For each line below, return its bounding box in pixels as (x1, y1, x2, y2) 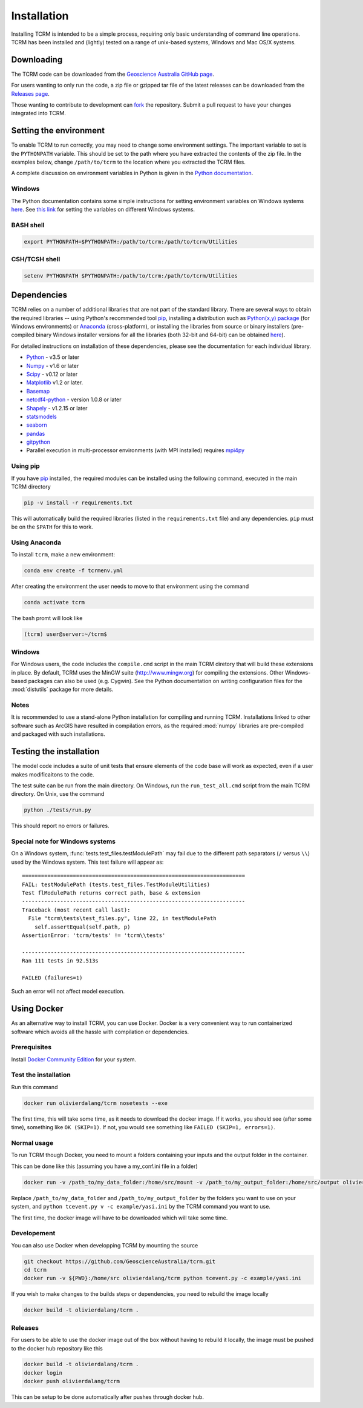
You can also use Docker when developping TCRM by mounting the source (11, 1241, 198, 1249)
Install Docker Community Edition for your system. (11, 1055, 136, 1063)
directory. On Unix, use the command (11, 790, 105, 798)
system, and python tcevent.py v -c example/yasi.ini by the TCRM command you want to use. (11, 1203, 270, 1210)
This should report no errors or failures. (11, 822, 110, 830)
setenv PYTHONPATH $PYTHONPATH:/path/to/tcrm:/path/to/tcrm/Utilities (24, 272, 238, 279)
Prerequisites (11, 1043, 51, 1052)
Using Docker (11, 1004, 64, 1014)
